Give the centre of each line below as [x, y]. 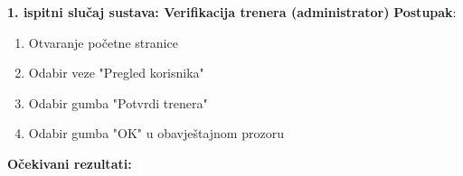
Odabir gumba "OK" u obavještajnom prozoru [156, 133]
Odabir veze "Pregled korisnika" [116, 73]
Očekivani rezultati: [70, 163]
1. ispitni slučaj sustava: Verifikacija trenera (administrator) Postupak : [232, 12]
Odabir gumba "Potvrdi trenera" [118, 102]
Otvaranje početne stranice [103, 42]
